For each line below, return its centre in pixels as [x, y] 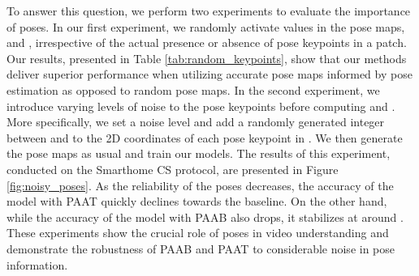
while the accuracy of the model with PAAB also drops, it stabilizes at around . [205, 217]
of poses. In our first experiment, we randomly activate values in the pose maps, [206, 26]
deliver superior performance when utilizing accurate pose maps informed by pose [209, 74]
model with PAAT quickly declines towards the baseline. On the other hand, [197, 201]
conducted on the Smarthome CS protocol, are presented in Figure [173, 169]
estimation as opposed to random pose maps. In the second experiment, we [193, 89]
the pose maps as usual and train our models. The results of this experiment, [199, 153]
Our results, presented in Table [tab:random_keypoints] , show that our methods [207, 58]
